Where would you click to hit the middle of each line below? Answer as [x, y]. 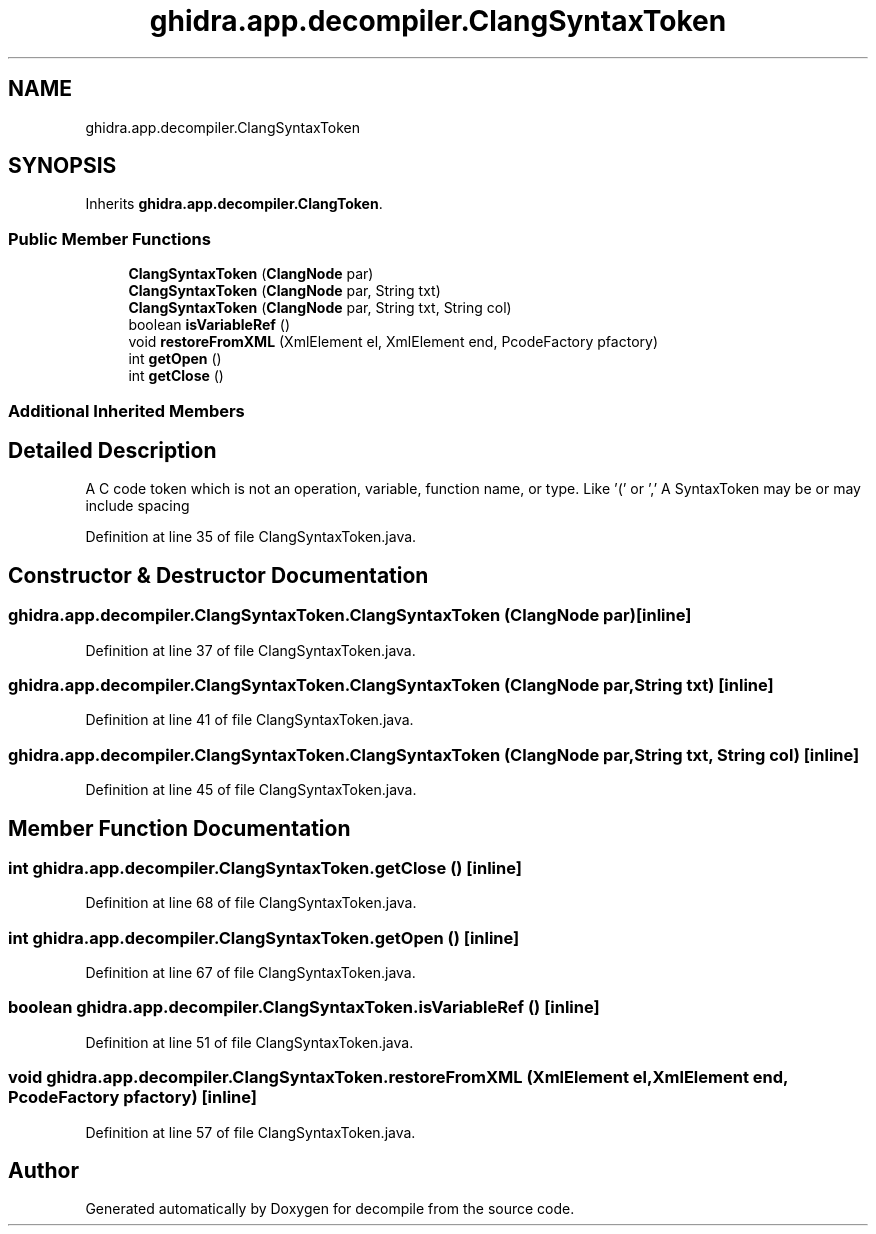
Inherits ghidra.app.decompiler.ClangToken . [234, 204]
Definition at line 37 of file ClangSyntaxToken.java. [250, 650]
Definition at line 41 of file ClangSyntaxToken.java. [249, 720]
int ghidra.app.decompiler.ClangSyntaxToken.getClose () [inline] [265, 867]
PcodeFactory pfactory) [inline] [132, 1097]
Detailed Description [112, 450]
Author [43, 1171]
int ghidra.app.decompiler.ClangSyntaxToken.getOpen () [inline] [264, 937]
